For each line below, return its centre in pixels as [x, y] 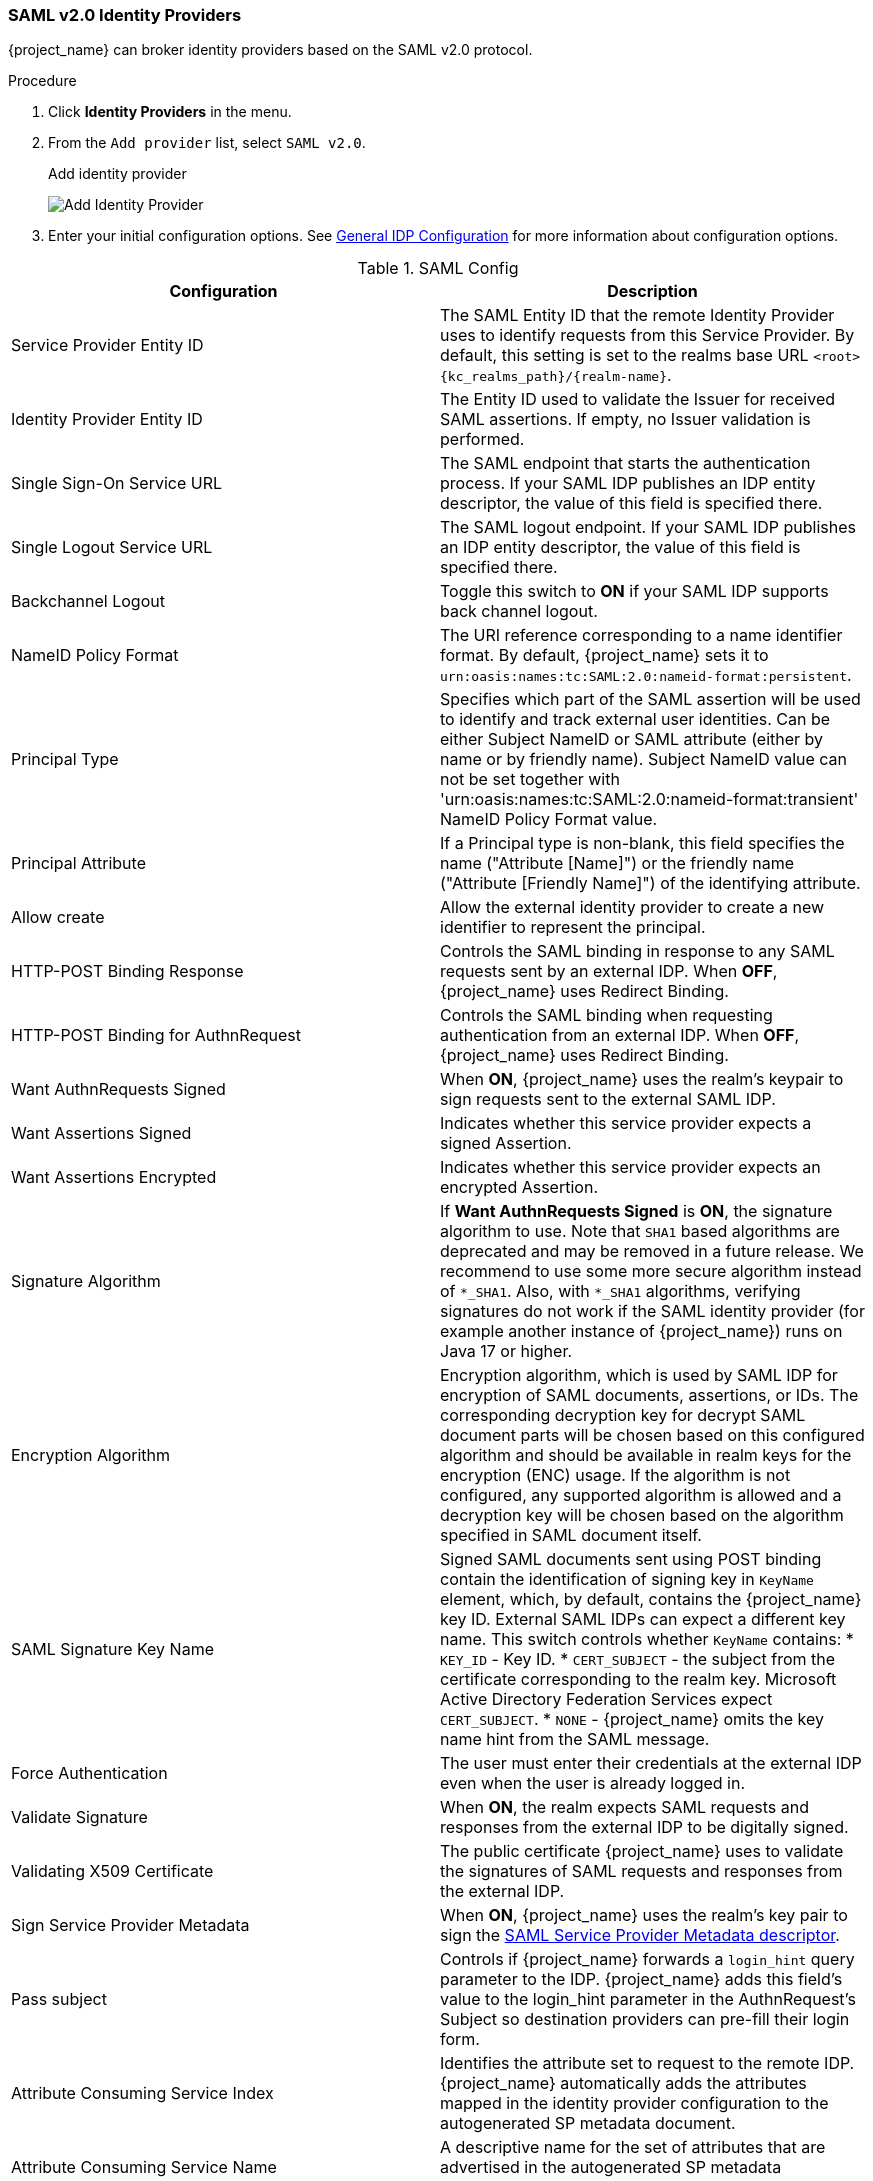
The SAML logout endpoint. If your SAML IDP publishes [648, 527]
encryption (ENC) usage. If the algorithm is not [615, 1475]
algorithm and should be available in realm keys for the [646, 1455]
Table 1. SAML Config [438, 268]
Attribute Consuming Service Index [142, 2093]
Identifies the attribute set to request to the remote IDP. [647, 2063]
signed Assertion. [506, 1143]
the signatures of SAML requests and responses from [641, 1871]
